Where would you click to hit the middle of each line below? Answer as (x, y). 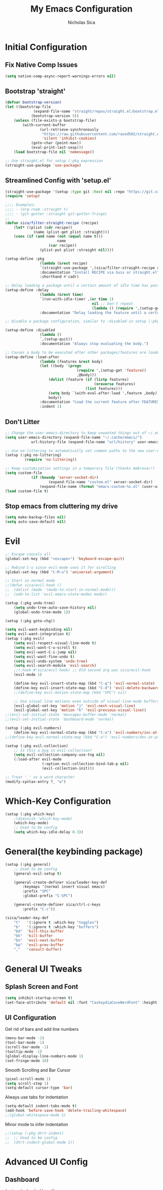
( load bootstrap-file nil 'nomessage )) (54, 152)
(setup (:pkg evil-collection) (37, 746)
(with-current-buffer (44, 125)
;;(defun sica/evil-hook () (33, 585)
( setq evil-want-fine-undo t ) (44, 657)
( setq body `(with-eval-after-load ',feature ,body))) (105, 393)
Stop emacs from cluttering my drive (61, 506)
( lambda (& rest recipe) (64, 263)
